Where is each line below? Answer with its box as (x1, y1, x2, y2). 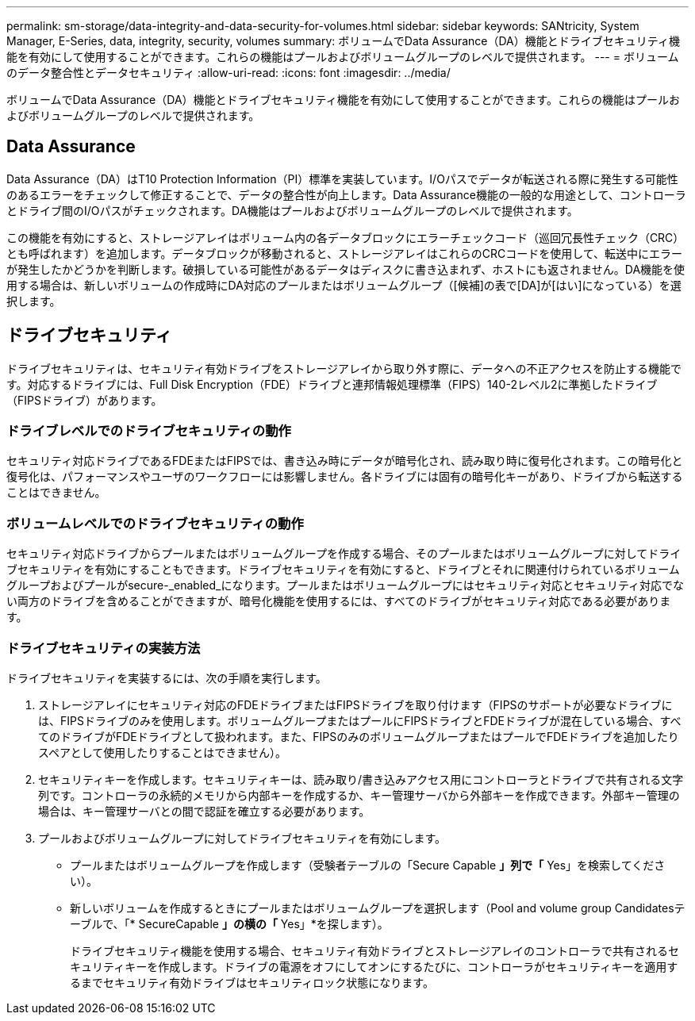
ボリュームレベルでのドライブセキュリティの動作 (6, 515, 304, 532)
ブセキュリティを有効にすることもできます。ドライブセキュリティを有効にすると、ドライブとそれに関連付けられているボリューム (6, 562, 680, 577)
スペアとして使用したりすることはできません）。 (38, 745, 286, 759)
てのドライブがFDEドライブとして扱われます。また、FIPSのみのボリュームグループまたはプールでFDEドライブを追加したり (38, 729, 679, 743)
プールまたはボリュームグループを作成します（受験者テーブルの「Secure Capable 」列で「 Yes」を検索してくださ (70, 858, 666, 872)
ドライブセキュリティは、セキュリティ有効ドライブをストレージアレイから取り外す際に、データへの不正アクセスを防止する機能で (6, 361, 682, 375)
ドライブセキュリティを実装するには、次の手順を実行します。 (6, 670, 327, 685)
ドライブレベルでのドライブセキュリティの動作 (6, 423, 291, 439)
